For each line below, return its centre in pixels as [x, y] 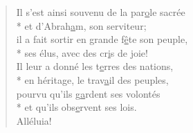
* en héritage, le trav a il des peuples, [92, 79]
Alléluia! [34, 120]
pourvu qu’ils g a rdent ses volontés [88, 93]
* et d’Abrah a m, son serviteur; [81, 25]
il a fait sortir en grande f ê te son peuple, [102, 39]
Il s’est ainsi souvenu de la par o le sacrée [101, 12]
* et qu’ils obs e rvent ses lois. [76, 107]
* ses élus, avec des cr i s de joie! [82, 52]
